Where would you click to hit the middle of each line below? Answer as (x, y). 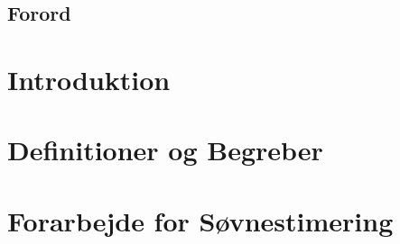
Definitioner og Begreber (165, 150)
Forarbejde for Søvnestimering (200, 220)
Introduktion (89, 79)
